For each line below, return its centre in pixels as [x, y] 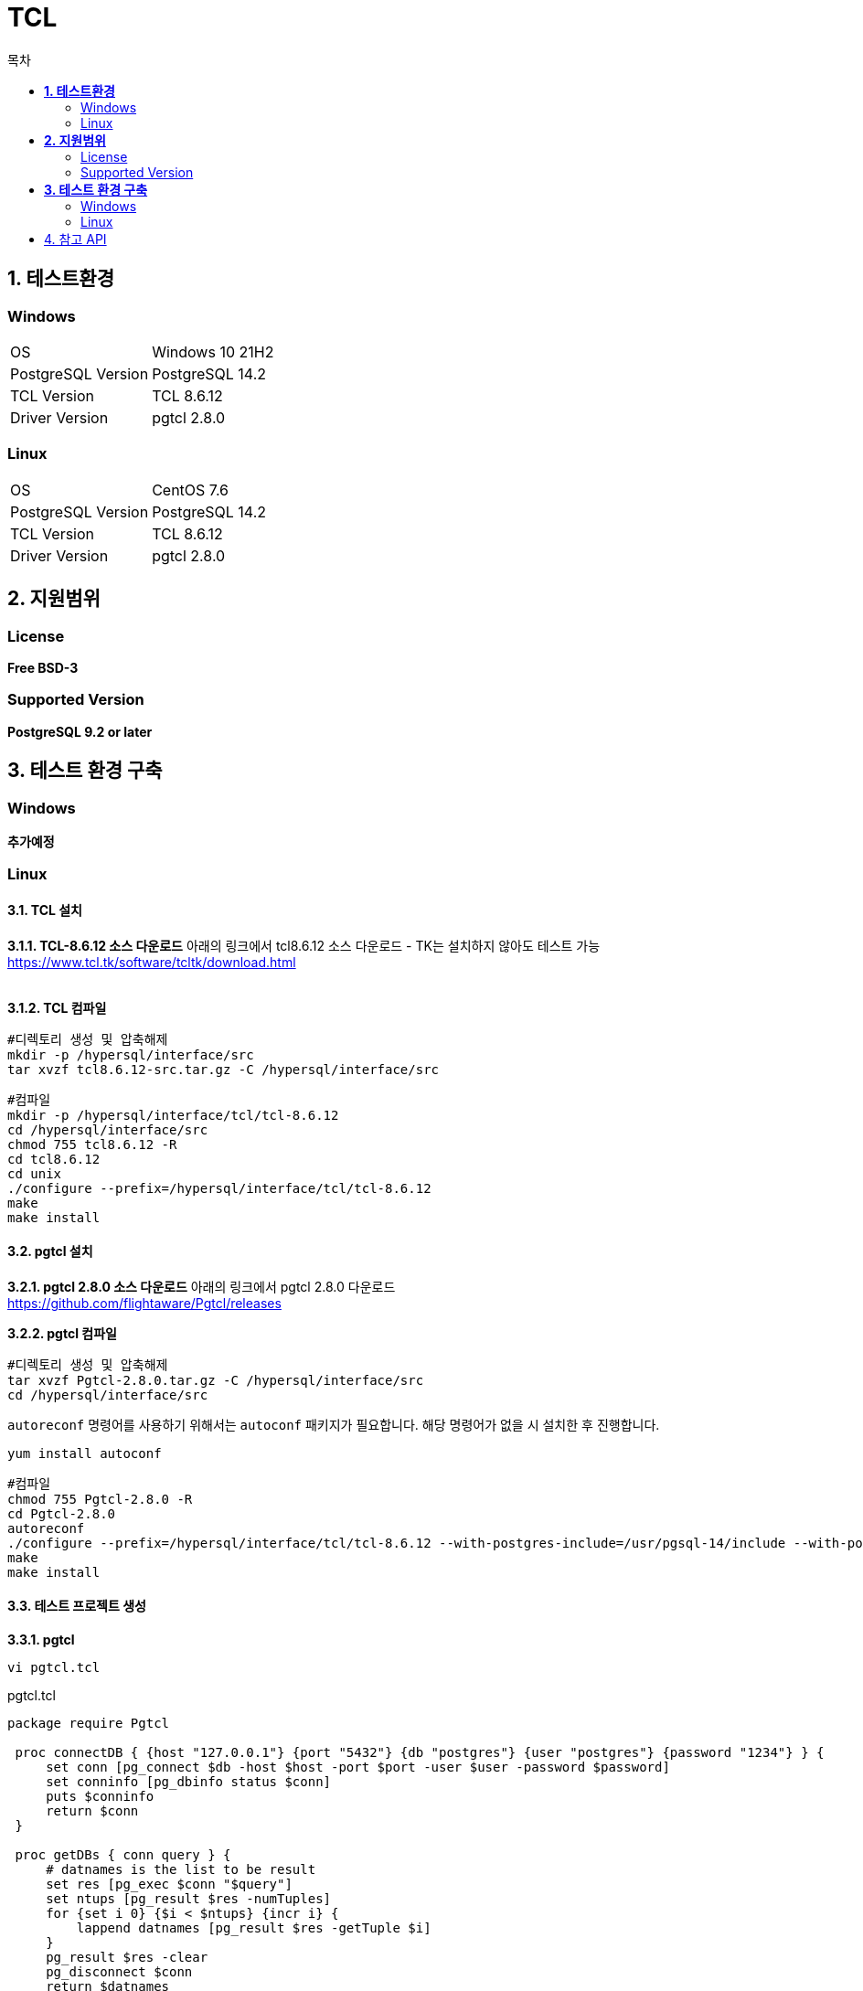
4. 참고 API [75, 239]
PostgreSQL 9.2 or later [80, 731]
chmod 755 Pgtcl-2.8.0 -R [100, 1499]
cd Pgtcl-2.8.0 [62, 1513]
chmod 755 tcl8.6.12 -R [92, 1144]
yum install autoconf [85, 1453]
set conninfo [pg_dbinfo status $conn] [189, 1781]
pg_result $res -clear [127, 1957]
